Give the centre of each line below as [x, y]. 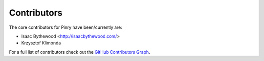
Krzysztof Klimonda [41, 43]
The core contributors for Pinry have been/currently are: [66, 27]
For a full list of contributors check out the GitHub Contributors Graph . [79, 52]
